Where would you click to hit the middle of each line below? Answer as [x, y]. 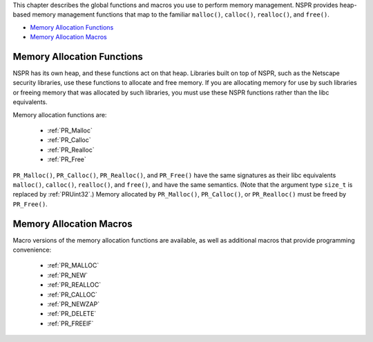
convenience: [32, 250]
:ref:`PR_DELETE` [72, 314]
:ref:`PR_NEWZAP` [74, 304]
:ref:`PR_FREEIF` [70, 323]
